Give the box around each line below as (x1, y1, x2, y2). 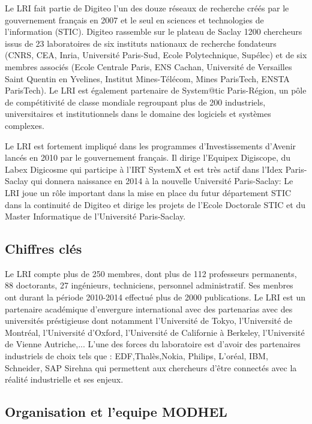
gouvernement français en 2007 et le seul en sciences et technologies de (5, 13, 264, 26)
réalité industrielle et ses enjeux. (5, 373, 124, 386)
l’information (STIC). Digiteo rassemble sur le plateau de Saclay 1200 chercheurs (5, 25, 302, 38)
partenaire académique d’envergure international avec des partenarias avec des (5, 302, 293, 315)
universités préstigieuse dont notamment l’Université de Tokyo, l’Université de (5, 314, 292, 327)
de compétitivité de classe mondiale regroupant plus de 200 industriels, (5, 95, 266, 108)
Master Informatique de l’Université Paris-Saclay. (5, 210, 186, 222)
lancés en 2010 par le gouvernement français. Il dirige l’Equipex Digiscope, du (5, 151, 291, 164)
